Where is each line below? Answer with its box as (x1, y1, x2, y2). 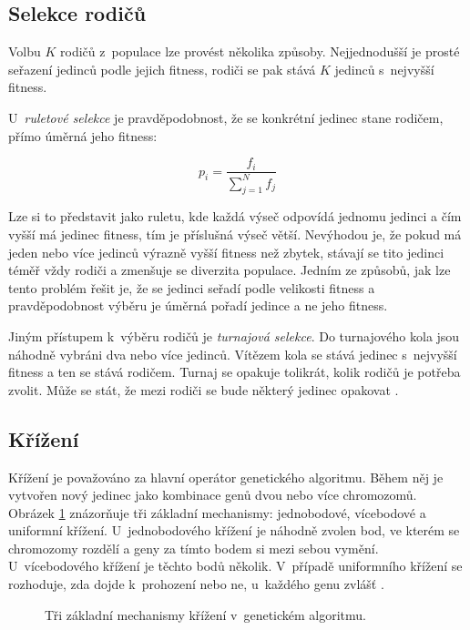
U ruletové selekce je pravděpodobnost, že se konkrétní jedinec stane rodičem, (8, 107, 444, 127)
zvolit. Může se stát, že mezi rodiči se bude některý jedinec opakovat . (8, 380, 399, 399)
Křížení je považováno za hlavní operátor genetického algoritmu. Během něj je (8, 467, 444, 486)
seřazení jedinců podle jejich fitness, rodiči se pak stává (8, 59, 316, 78)
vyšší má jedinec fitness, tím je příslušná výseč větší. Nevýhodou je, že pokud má (8, 224, 462, 243)
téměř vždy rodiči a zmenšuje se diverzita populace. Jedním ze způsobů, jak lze (8, 260, 451, 279)
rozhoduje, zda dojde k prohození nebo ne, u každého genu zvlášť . (8, 574, 384, 594)
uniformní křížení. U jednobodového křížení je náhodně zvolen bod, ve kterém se (8, 521, 460, 540)
